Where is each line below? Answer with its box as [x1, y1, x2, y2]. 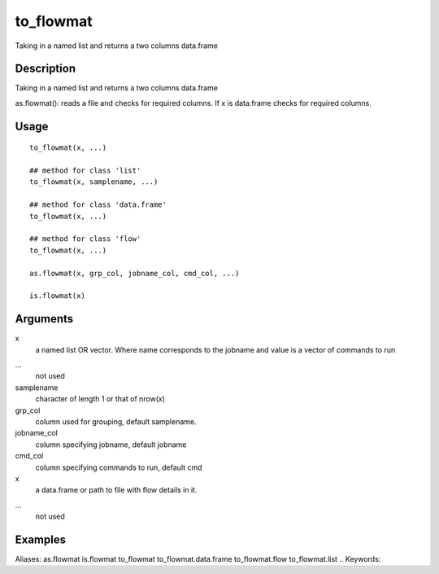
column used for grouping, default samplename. [35, 416, 197, 427]
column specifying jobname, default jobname [35, 440, 187, 449]
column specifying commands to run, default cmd [35, 462, 202, 472]
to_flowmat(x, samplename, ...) [29, 177, 159, 186]
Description [15, 62, 76, 76]
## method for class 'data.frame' [29, 200, 167, 209]
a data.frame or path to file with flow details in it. [35, 485, 198, 495]
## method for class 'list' [29, 166, 141, 175]
